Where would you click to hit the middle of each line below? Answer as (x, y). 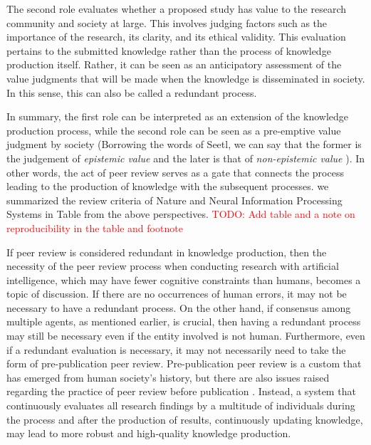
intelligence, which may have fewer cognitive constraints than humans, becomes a (184, 279)
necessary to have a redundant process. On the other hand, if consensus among (179, 307)
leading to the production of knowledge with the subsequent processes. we (168, 186)
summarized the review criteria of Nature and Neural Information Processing (174, 200)
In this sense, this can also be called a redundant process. (132, 92)
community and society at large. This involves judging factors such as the (167, 22)
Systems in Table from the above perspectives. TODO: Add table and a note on (181, 214)
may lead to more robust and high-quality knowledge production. (149, 433)
